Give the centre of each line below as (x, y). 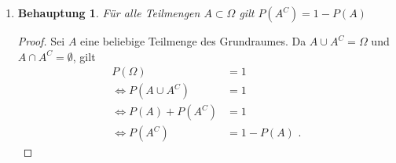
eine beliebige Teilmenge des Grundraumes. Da (193, 41)
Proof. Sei (41, 41)
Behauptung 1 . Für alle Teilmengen (109, 13)
